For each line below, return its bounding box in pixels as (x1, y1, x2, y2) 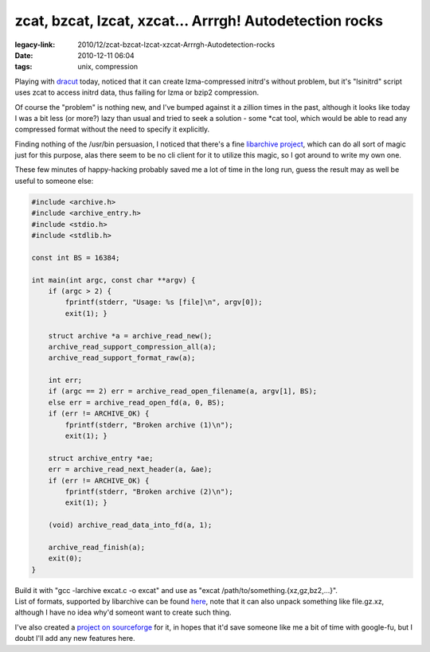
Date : (14, 50, 33, 60)
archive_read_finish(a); (48, 542, 146, 552)
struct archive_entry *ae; (48, 454, 154, 463)
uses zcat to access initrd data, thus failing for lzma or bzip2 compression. (14, 88, 260, 97)
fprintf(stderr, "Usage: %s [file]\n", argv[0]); (64, 298, 263, 306)
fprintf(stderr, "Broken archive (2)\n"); (64, 486, 234, 496)
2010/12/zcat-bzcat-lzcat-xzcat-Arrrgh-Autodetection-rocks (77, 40, 276, 49)
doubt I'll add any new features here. (14, 634, 135, 643)
